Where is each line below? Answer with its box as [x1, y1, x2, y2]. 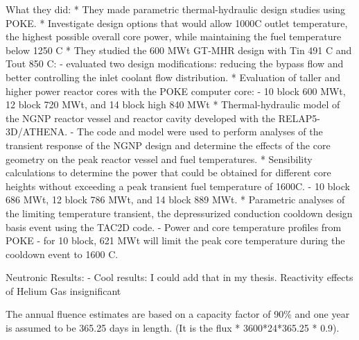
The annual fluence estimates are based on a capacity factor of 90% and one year [6, 307, 350, 321]
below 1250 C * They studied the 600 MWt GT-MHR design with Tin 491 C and [6, 42, 352, 57]
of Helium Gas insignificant [6, 283, 121, 298]
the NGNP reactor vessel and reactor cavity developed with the [6, 110, 276, 125]
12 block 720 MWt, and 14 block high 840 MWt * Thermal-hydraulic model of [6, 97, 340, 112]
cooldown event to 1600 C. [6, 246, 119, 261]
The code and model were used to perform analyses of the [77, 124, 323, 139]
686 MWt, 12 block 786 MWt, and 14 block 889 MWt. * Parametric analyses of [6, 192, 345, 207]
